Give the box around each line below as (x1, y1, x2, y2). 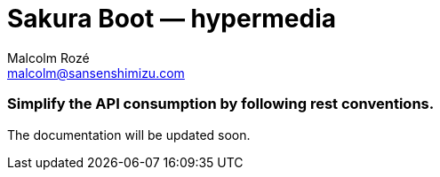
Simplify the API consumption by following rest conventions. (7, 95, 435, 113)
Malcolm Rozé (7, 50, 90, 65)
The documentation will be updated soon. (7, 127, 251, 142)
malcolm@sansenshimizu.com (7, 65, 185, 81)
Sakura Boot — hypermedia (7, 4, 337, 34)
